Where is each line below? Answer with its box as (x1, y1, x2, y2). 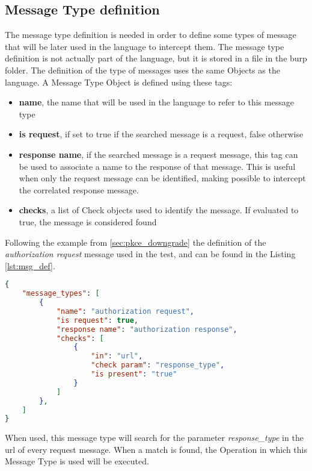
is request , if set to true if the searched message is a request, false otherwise (19, 128, 304, 140)
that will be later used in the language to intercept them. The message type (5, 40, 284, 52)
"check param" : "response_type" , (91, 361, 225, 370)
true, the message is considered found (19, 215, 157, 228)
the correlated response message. (19, 183, 139, 196)
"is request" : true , (56, 316, 138, 325)
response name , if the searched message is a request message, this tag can (19, 148, 298, 160)
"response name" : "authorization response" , (56, 325, 237, 334)
